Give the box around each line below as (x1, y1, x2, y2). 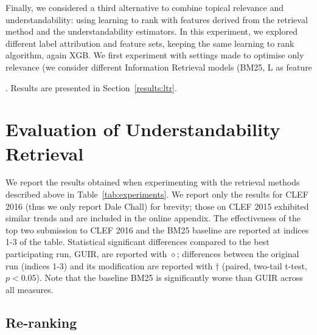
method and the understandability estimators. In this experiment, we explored (5, 25, 298, 38)
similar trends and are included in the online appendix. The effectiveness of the (5, 212, 301, 224)
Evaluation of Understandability (5, 117, 280, 142)
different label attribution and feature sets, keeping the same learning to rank (5, 36, 294, 49)
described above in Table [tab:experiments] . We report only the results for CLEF (5, 188, 308, 201)
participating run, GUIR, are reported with (5, 247, 167, 260)
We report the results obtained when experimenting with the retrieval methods (5, 176, 300, 188)
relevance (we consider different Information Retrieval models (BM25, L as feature (5, 60, 312, 73)
